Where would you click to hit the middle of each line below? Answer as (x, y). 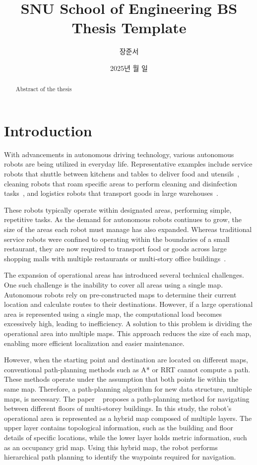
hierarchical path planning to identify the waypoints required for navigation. (120, 457)
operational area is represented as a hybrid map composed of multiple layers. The (128, 418)
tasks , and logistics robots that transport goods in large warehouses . (111, 193)
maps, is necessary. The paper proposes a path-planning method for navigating (127, 398)
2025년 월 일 (129, 68)
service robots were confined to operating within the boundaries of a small (117, 239)
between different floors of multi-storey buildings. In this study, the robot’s (118, 408)
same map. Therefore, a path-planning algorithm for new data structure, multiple (128, 388)
